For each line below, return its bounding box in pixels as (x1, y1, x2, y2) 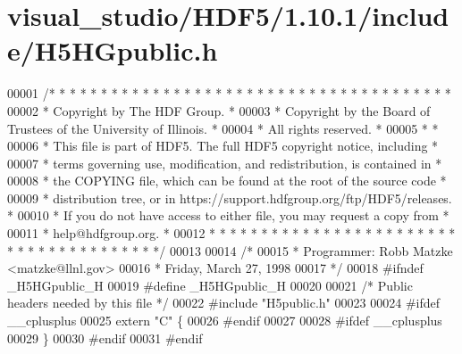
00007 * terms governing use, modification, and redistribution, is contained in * (7, 153, 442, 172)
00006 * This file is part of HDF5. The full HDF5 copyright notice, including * (7, 136, 439, 155)
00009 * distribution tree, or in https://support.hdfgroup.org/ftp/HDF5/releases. (7, 188, 452, 207)
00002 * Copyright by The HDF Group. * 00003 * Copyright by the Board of (7, 101, 431, 119)
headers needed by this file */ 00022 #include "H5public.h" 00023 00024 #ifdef (7, 293, 440, 312)
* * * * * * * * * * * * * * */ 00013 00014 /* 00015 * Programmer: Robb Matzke (7, 241, 453, 259)
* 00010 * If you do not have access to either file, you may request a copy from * (7, 206, 449, 225)
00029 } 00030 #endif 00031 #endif (7, 328, 203, 347)
